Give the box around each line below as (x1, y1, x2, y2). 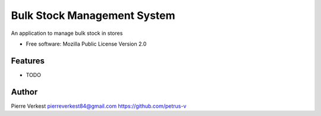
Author (11, 86, 38, 97)
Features (11, 56, 45, 66)
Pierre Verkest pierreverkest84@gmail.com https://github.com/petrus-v (11, 102, 187, 109)
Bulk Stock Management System (11, 9, 175, 22)
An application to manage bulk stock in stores (11, 30, 123, 37)
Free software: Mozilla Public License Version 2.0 (26, 40, 147, 47)
